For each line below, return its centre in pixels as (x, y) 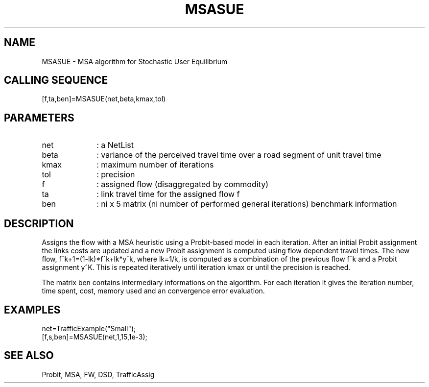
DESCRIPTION (39, 223)
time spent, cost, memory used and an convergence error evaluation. (153, 291)
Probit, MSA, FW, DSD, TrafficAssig (98, 374)
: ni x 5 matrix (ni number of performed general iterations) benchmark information (247, 204)
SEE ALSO (29, 356)
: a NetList (115, 145)
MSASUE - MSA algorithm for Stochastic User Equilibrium (135, 61)
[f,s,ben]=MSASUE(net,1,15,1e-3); (95, 337)
